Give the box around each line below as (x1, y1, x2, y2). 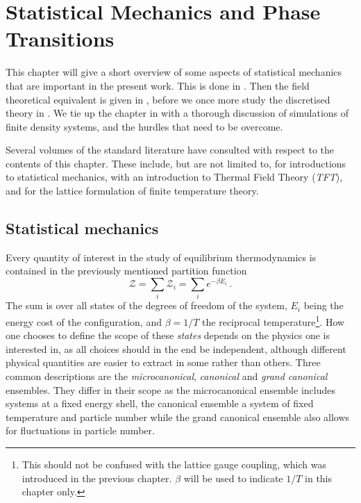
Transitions (6, 24, 115, 53)
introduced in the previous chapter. (22, 470, 172, 485)
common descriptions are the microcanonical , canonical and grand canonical (6, 369, 328, 384)
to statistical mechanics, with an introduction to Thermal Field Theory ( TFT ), (6, 170, 343, 184)
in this (305, 470, 333, 485)
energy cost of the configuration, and (6, 314, 162, 329)
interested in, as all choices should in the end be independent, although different (6, 341, 346, 356)
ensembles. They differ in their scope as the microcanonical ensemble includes (6, 382, 335, 397)
